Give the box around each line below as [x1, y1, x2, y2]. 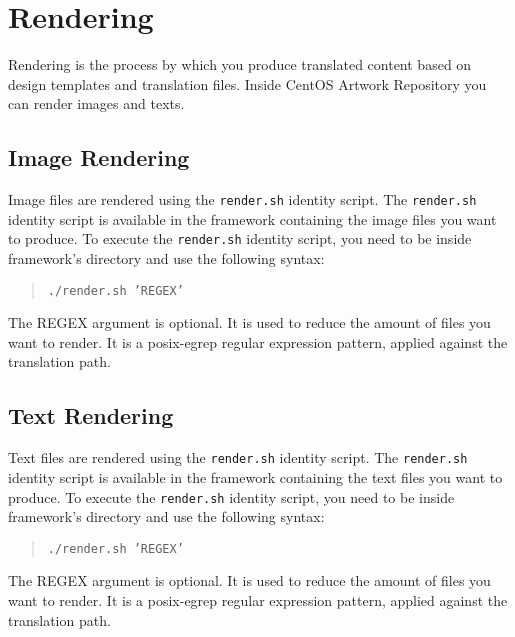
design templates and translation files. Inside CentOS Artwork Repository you [8, 73, 487, 94]
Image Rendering [8, 142, 190, 173]
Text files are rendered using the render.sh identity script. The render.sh [8, 447, 468, 468]
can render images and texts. [8, 93, 185, 114]
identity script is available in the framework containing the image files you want [8, 208, 497, 229]
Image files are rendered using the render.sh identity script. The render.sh [8, 189, 477, 210]
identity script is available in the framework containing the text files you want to [8, 466, 503, 487]
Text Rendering [8, 400, 174, 431]
